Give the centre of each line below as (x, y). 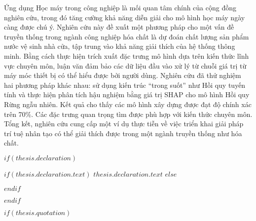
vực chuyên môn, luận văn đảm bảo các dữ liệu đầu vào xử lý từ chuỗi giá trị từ (125, 65)
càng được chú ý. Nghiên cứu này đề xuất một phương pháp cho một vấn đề (119, 27)
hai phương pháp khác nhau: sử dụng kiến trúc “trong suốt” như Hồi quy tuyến (125, 85)
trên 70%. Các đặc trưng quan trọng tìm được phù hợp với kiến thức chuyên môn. (128, 114)
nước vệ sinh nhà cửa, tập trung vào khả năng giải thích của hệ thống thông (120, 46)
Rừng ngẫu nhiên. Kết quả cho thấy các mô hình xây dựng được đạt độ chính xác (128, 104)
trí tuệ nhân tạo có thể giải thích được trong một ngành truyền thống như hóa (123, 133)
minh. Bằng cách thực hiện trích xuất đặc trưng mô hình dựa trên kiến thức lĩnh (127, 55)
